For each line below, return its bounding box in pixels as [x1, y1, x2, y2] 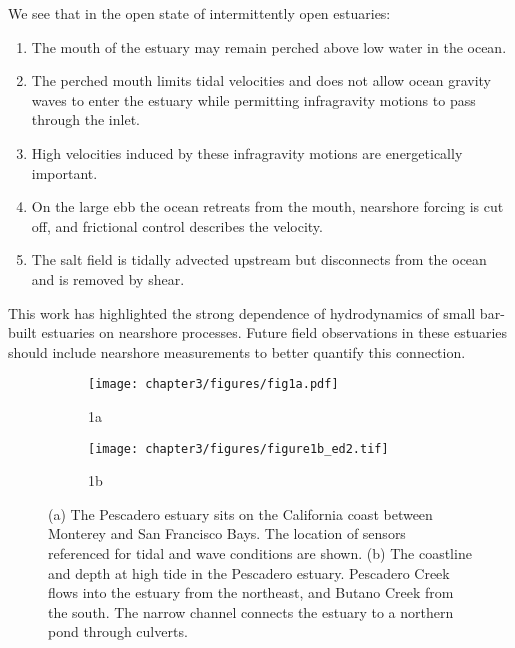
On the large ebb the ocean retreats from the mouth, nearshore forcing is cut [31, 196, 504, 217]
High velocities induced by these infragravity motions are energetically [31, 142, 463, 163]
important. [31, 162, 98, 183]
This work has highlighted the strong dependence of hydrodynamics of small [8, 302, 476, 323]
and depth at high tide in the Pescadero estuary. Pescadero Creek [48, 562, 450, 583]
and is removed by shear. [31, 268, 185, 289]
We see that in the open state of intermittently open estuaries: [8, 3, 391, 23]
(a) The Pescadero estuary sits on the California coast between [48, 503, 433, 524]
